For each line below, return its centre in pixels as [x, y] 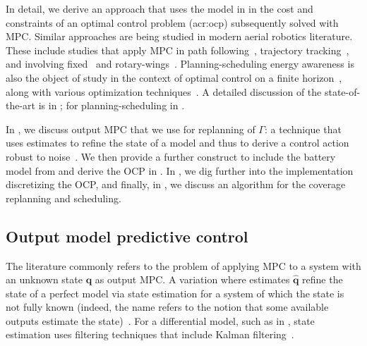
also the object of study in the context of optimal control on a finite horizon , [174, 77]
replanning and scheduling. [64, 198]
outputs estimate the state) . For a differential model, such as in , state [160, 320]
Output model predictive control [127, 236]
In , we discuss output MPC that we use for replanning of [131, 129]
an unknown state [44, 279]
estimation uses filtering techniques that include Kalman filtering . [150, 334]
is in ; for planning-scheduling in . [112, 105]
